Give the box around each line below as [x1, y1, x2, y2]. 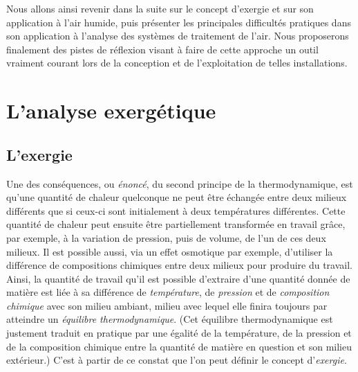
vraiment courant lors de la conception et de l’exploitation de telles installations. [6, 55, 348, 70]
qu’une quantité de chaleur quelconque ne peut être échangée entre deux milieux [6, 190, 347, 204]
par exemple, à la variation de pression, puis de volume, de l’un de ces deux [6, 230, 326, 245]
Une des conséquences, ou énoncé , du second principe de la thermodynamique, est [6, 176, 353, 191]
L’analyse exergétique [6, 96, 216, 125]
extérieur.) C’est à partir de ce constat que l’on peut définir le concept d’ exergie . [6, 353, 347, 367]
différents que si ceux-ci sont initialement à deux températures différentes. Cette [6, 203, 346, 218]
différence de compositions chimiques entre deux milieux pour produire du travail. [6, 258, 352, 272]
